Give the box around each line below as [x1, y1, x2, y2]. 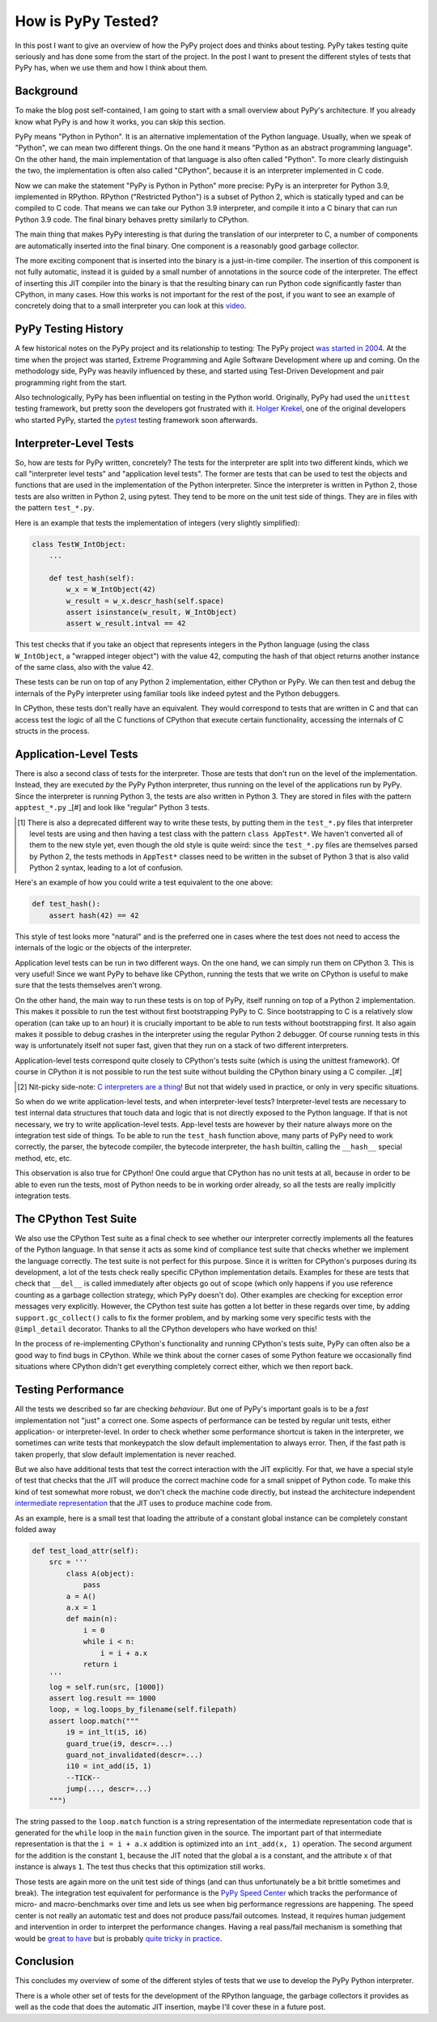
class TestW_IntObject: [32, 540, 127, 548]
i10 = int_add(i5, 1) [66, 1762, 152, 1771]
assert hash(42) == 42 [49, 911, 139, 919]
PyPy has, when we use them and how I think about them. [15, 63, 208, 73]
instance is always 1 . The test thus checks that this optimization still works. [15, 1862, 266, 1871]
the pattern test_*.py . [15, 503, 95, 513]
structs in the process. [15, 726, 90, 736]
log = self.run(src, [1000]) [49, 1682, 165, 1691]
